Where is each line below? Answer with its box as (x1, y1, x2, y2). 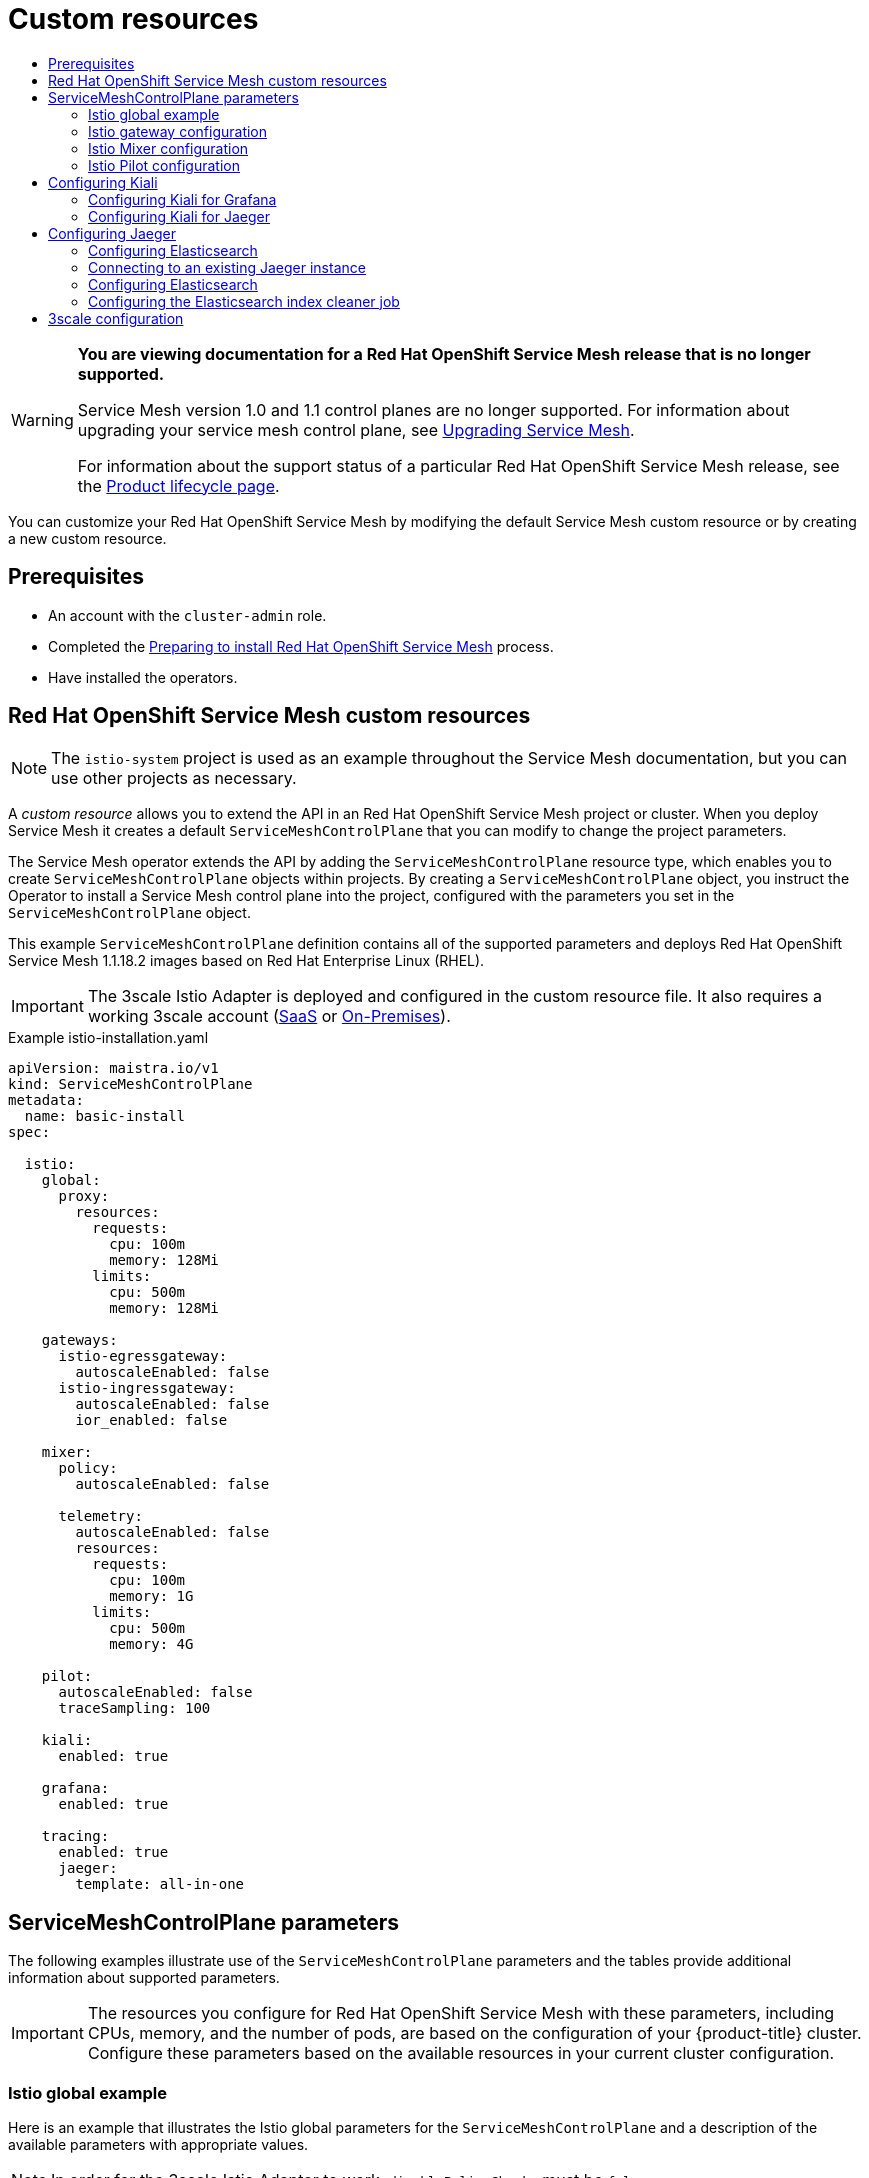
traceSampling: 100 (58, 1700, 211, 1717)
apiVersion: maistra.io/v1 (8, 1060, 219, 1077)
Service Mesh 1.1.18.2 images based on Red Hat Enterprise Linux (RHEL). (8, 952, 485, 970)
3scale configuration (48, 309, 184, 327)
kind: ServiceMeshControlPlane (8, 1076, 253, 1093)
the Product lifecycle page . (77, 475, 280, 496)
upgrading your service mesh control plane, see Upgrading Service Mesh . (77, 419, 635, 440)
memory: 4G (109, 1636, 194, 1653)
